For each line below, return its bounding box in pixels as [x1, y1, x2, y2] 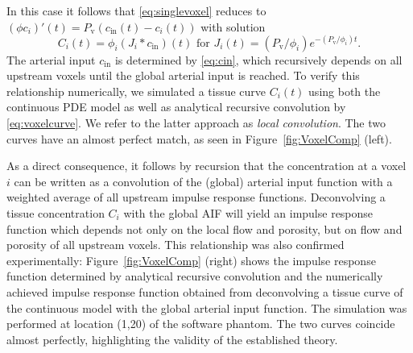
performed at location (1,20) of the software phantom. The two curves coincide [6, 315, 395, 332]
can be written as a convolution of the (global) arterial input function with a [14, 172, 393, 189]
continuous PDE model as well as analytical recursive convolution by [6, 98, 346, 115]
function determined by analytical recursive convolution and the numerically [6, 268, 383, 284]
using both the [308, 82, 381, 99]
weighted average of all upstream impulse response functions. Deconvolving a [6, 189, 386, 206]
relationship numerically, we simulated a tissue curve [6, 82, 266, 99]
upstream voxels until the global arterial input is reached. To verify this [6, 67, 360, 84]
